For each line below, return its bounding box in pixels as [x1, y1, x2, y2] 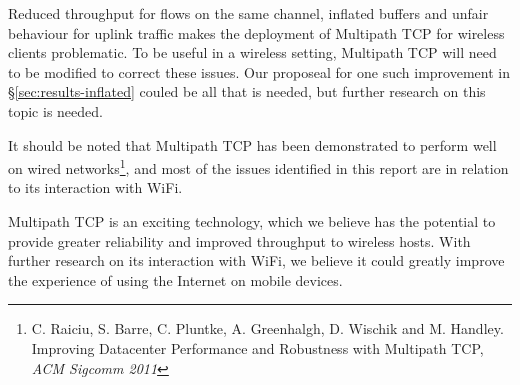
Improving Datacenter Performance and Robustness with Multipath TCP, [31, 337, 484, 358]
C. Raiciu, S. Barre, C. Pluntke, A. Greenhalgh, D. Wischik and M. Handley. [31, 318, 504, 339]
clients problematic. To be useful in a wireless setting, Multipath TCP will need [8, 42, 497, 63]
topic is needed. [8, 100, 103, 121]
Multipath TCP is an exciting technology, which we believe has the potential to [8, 211, 496, 231]
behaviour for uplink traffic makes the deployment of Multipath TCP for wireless [8, 22, 505, 43]
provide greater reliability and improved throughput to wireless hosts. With [8, 230, 471, 251]
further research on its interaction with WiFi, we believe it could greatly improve [8, 250, 505, 271]
